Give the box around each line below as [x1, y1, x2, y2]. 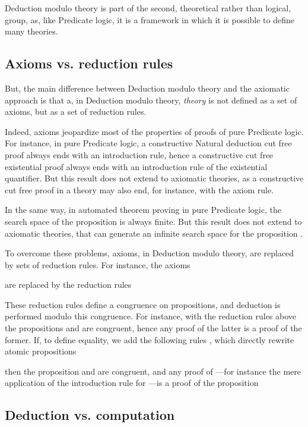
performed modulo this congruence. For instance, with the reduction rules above [5, 310, 297, 322]
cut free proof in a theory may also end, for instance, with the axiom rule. [5, 183, 274, 196]
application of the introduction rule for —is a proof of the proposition [5, 376, 259, 389]
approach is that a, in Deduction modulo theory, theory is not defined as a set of [5, 93, 297, 106]
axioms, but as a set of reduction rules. [5, 105, 147, 118]
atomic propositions [5, 345, 77, 357]
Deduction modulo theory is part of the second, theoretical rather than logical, [5, 2, 291, 14]
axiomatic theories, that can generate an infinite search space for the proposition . [5, 227, 303, 239]
